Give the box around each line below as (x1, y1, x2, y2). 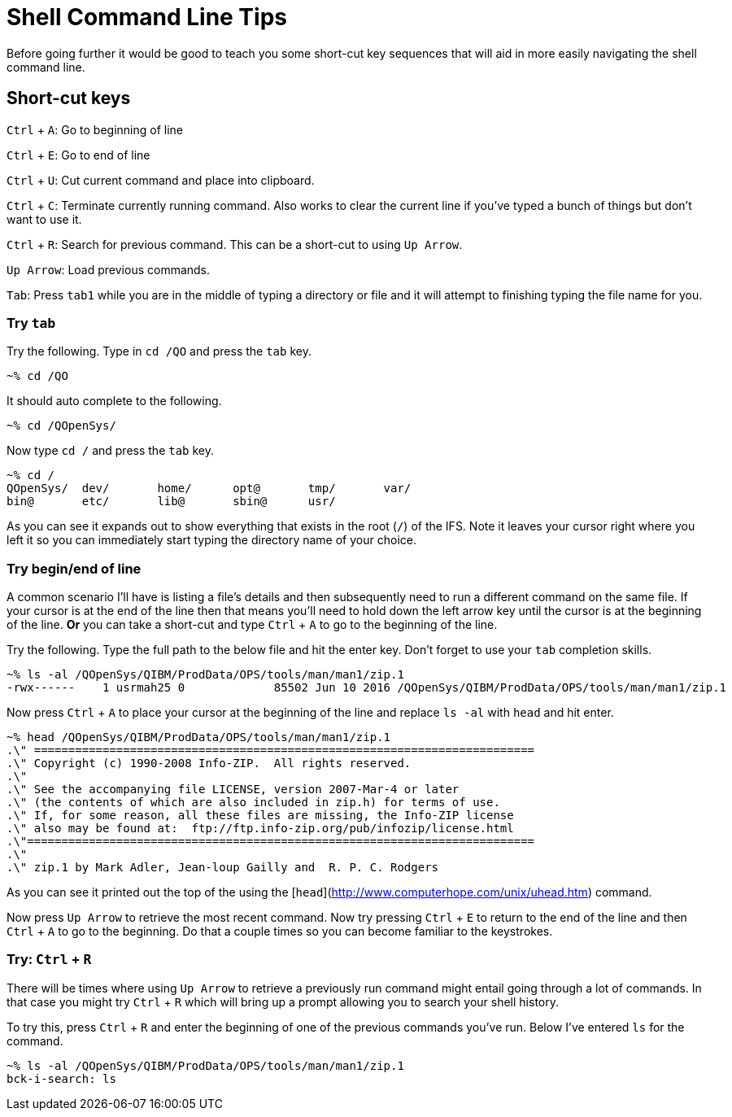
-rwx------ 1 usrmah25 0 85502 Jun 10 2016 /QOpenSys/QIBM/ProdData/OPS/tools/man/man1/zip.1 (7, 681, 727, 695)
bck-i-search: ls (7, 1071, 116, 1085)
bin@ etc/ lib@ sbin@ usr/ (7, 495, 336, 508)
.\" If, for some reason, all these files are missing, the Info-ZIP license (7, 809, 514, 822)
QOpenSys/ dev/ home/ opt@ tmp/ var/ (7, 482, 412, 495)
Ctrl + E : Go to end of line (7, 147, 150, 162)
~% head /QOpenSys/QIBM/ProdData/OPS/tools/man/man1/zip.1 (7, 731, 391, 744)
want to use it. (7, 212, 82, 226)
